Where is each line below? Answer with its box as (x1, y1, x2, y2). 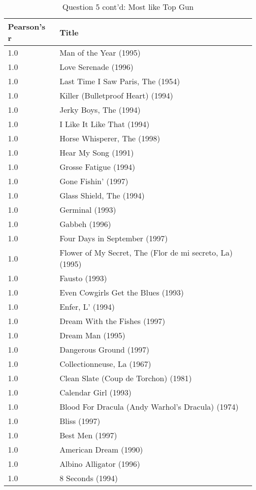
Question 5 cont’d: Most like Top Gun (62, 1, 194, 12)
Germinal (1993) (59, 204, 116, 215)
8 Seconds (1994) (59, 472, 118, 484)
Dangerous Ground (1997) (59, 344, 150, 355)
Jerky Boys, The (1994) (59, 104, 141, 115)
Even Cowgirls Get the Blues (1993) (59, 287, 184, 298)
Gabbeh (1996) (59, 218, 111, 229)
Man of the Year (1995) (59, 47, 141, 58)
